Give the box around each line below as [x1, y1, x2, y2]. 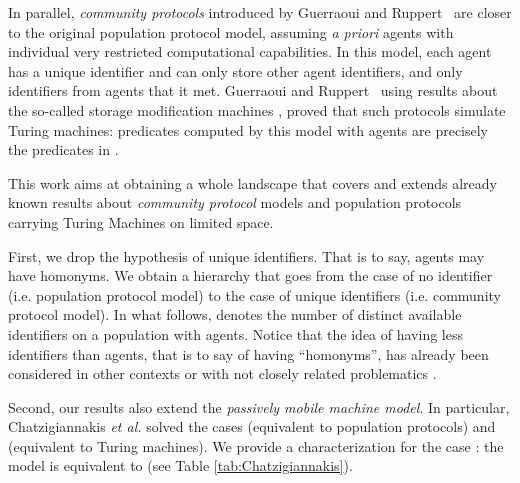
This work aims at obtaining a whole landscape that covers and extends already [8, 172, 497, 193]
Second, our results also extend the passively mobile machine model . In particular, [8, 396, 510, 417]
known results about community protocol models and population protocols [8, 192, 462, 213]
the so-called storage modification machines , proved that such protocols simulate [8, 99, 506, 120]
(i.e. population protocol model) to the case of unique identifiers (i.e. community [8, 284, 501, 305]
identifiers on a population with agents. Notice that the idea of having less [8, 323, 463, 344]
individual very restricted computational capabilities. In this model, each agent [8, 41, 492, 62]
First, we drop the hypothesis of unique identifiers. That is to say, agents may [8, 245, 485, 266]
